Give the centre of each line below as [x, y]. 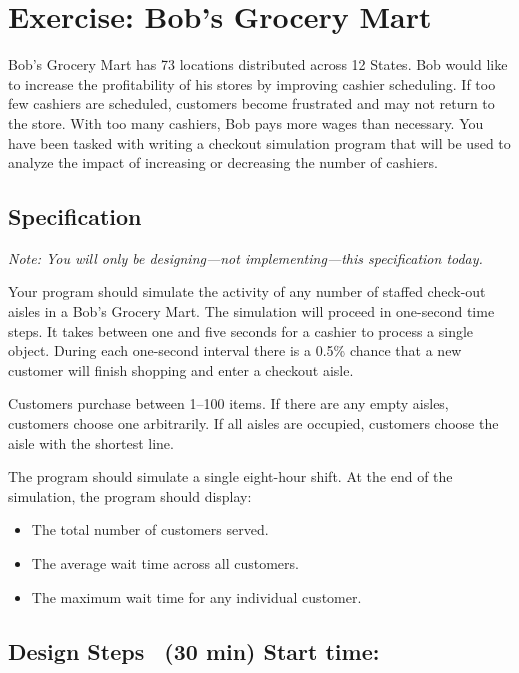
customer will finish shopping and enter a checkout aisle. [181, 369]
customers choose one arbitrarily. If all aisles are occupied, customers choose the [253, 423]
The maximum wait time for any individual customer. [196, 596]
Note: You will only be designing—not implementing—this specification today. [245, 257]
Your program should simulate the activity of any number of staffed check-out [247, 291]
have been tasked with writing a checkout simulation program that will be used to [259, 142]
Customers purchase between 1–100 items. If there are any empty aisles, [228, 403]
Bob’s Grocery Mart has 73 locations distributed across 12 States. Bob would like [258, 64]
